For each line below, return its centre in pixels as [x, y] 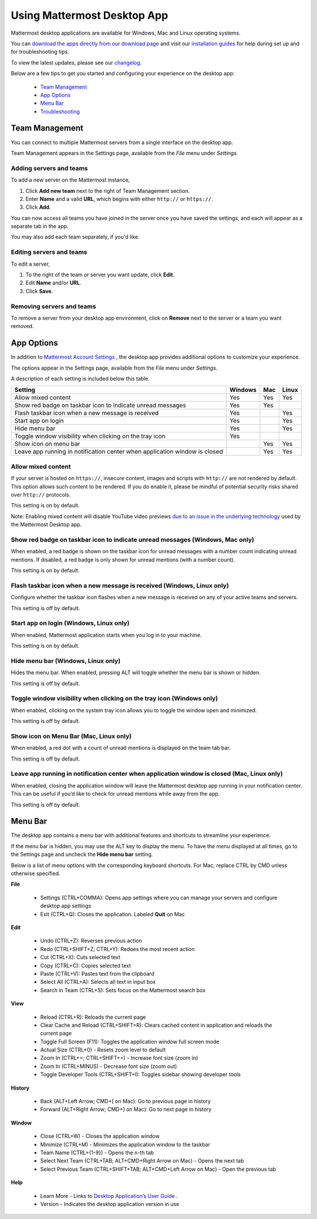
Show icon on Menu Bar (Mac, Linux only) [71, 736]
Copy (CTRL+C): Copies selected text [86, 965]
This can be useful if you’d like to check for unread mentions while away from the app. [115, 794]
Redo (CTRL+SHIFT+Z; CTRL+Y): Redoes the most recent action [117, 949]
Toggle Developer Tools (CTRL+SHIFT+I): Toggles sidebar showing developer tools [140, 1074]
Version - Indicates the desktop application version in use [110, 1204]
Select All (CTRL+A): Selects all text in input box [98, 982]
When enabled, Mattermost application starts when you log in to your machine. [106, 635]
